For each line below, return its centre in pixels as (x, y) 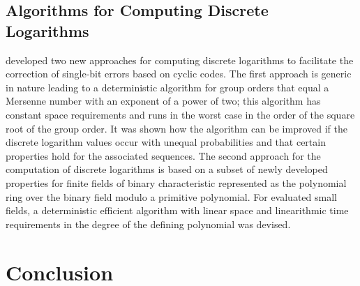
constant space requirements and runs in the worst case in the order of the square (180, 114)
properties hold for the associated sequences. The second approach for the (163, 155)
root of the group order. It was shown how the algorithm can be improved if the (177, 128)
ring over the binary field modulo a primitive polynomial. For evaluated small (171, 196)
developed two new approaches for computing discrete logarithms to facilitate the (180, 60)
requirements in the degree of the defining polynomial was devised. (148, 224)
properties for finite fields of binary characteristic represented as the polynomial (176, 182)
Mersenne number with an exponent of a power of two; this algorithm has (163, 101)
